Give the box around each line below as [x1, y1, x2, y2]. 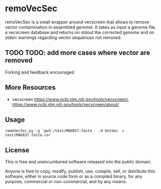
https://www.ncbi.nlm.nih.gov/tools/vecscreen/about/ [12, 101, 119, 107]
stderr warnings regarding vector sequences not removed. [5, 35, 122, 40]
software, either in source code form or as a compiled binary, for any [5, 173, 143, 179]
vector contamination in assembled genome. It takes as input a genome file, [5, 24, 157, 30]
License [5, 146, 30, 154]
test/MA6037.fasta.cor [5, 132, 51, 138]
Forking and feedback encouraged [5, 69, 74, 75]
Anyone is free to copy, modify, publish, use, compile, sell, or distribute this [5, 169, 155, 174]
